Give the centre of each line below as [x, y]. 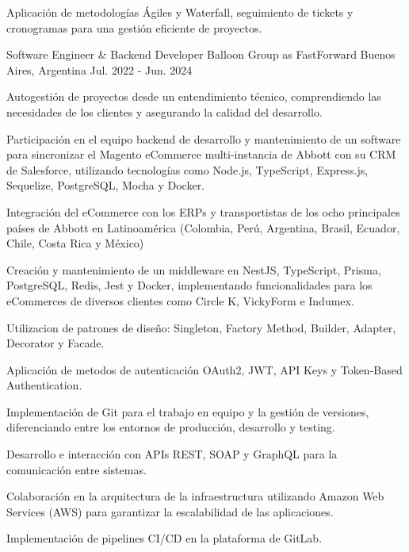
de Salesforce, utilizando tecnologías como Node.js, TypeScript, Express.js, [187, 169]
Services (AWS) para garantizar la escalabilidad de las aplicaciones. [170, 511]
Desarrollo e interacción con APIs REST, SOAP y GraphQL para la [172, 454]
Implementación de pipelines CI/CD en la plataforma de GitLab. [164, 538]
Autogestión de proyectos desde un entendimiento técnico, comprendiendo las [194, 96]
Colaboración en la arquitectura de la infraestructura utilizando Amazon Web [195, 496]
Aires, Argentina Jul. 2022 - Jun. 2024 [99, 69]
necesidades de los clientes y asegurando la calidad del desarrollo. [164, 111]
